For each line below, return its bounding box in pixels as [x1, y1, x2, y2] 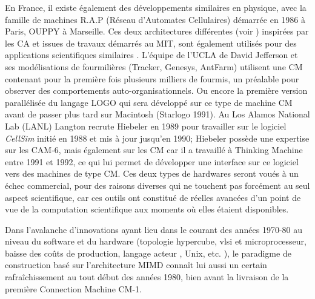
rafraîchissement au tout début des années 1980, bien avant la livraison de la [5, 271, 289, 283]
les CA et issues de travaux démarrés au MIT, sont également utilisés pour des [5, 36, 297, 49]
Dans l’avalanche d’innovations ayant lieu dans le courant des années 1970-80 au [5, 223, 302, 235]
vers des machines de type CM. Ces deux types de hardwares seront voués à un [5, 167, 299, 180]
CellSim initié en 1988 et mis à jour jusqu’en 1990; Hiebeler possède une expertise [5, 131, 310, 144]
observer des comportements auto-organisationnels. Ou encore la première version [5, 84, 308, 97]
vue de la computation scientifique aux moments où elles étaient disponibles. [5, 203, 289, 215]
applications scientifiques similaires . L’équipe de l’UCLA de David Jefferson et [5, 48, 298, 61]
